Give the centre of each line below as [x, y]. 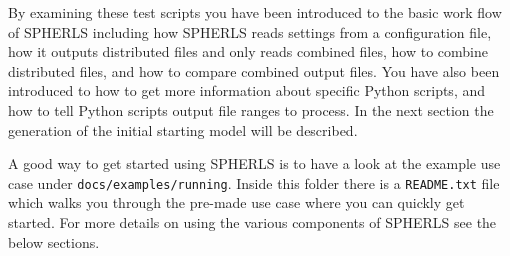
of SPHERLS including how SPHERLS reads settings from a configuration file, [250, 31]
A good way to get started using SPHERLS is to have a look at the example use [254, 163]
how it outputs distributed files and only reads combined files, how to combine [248, 51]
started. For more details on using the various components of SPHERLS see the [252, 222]
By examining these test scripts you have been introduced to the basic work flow [255, 12]
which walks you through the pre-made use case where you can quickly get [236, 202]
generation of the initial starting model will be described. [183, 129]
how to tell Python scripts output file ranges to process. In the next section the [251, 109]
